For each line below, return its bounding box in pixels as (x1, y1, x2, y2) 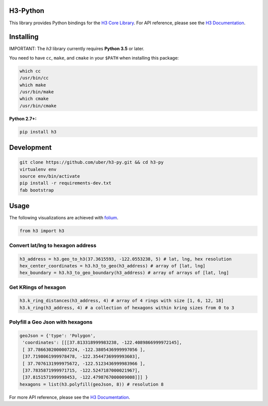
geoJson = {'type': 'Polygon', (19, 333, 96, 338)
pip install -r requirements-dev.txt (19, 180, 112, 186)
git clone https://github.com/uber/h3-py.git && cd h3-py (19, 159, 164, 165)
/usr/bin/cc (19, 75, 49, 81)
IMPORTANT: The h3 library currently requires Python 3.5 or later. (9, 46, 144, 52)
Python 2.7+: (9, 116, 37, 122)
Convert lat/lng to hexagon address (9, 242, 97, 249)
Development (9, 143, 52, 152)
